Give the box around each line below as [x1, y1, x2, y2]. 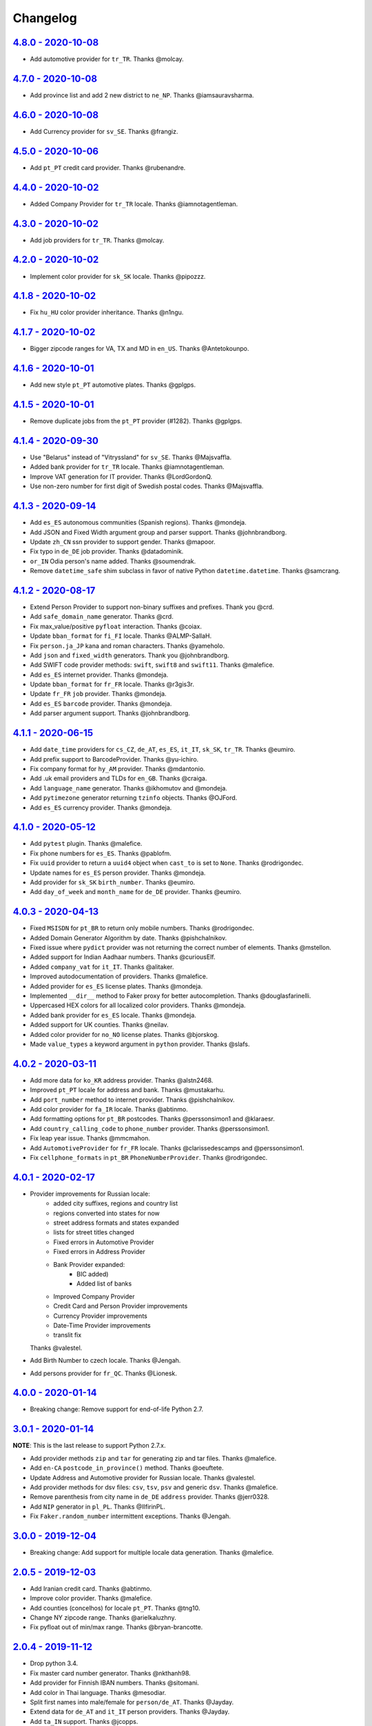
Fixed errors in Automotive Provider [53, 1238, 154, 1246]
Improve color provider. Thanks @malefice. [30, 1594, 153, 1602]
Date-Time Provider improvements [53, 1321, 151, 1329]
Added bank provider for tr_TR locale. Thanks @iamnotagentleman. [30, 463, 225, 471]
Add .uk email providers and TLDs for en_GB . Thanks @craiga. [30, 774, 207, 783]
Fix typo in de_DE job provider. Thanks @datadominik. [30, 547, 184, 556]
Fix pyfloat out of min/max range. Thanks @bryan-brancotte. [30, 1623, 203, 1631]
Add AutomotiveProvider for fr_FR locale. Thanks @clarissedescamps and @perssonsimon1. [30, 1143, 304, 1152]
